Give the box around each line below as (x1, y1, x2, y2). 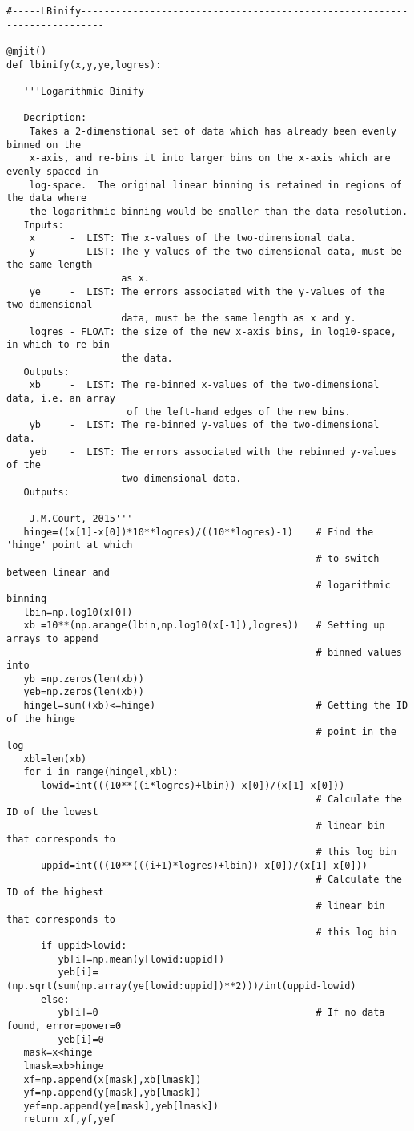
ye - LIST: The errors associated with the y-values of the (29, 285, 385, 297)
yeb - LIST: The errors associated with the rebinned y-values (29, 446, 396, 458)
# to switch (316, 552, 380, 564)
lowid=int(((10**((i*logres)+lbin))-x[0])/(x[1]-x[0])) (40, 780, 345, 792)
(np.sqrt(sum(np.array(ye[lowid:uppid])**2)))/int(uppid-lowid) (6, 980, 356, 992)
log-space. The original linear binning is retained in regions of (29, 179, 402, 191)
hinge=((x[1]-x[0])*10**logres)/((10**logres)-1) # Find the (23, 526, 374, 538)
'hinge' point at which (6, 539, 133, 551)
